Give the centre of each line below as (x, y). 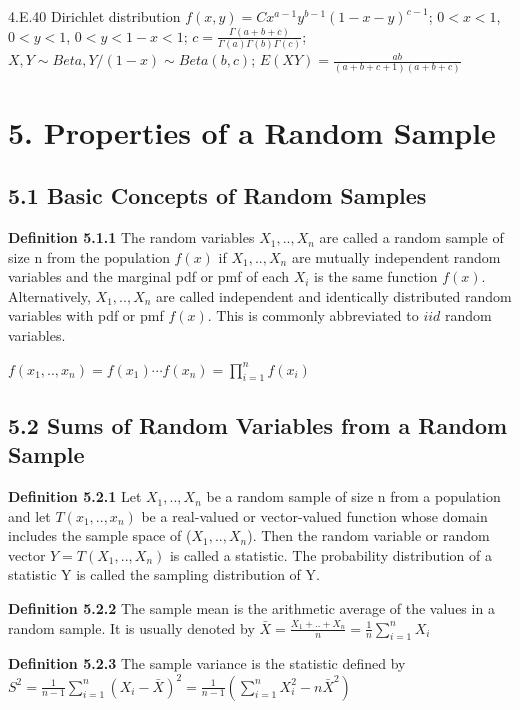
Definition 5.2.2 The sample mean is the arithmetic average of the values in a (251, 608)
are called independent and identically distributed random (334, 295)
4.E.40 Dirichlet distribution (94, 16)
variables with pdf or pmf (86, 315)
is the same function (376, 276)
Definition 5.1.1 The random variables (131, 237)
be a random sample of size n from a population (353, 496)
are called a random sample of (411, 237)
